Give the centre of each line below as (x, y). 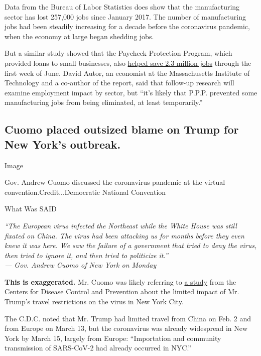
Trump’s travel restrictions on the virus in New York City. (94, 302)
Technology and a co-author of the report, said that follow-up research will (119, 83)
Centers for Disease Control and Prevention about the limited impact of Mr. (122, 291)
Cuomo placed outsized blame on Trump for (122, 129)
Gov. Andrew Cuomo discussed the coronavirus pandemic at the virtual (115, 182)
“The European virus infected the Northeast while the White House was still (121, 225)
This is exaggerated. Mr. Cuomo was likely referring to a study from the (120, 281)
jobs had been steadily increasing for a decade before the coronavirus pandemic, (127, 26)
